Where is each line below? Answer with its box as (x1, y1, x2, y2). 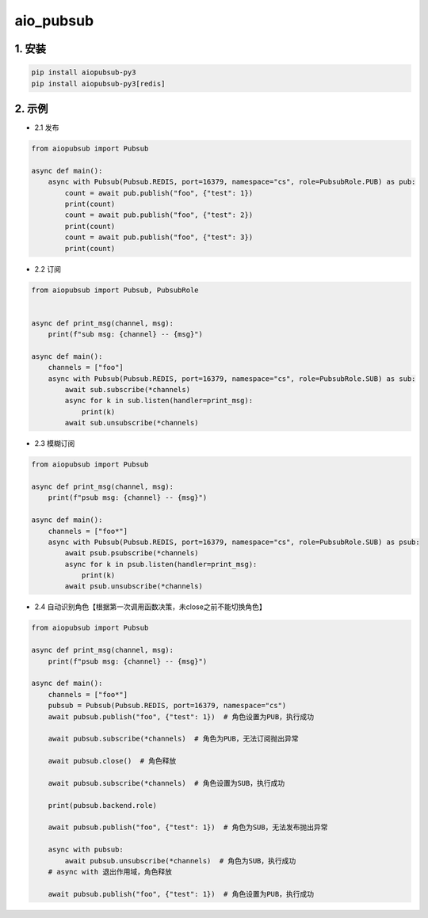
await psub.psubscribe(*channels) (64, 549, 199, 558)
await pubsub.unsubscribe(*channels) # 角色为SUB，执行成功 (64, 856, 296, 865)
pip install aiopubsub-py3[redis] (31, 79, 166, 88)
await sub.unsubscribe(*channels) (64, 418, 199, 428)
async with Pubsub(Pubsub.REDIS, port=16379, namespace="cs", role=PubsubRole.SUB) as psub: (48, 537, 420, 547)
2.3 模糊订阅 (34, 439, 75, 448)
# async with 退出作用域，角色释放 (48, 867, 172, 877)
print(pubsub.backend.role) (48, 801, 158, 809)
